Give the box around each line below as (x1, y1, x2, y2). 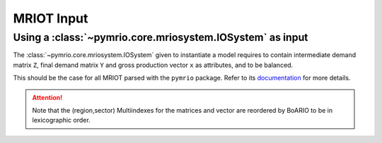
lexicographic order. (32, 116, 91, 125)
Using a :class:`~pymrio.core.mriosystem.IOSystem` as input (13, 31, 308, 44)
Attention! (32, 93, 63, 101)
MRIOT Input (13, 11, 88, 26)
